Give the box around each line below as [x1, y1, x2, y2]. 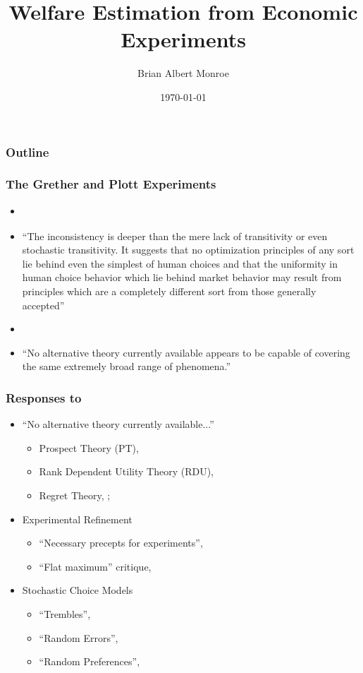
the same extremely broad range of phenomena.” [22, 359, 231, 374]
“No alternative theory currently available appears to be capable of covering [22, 345, 350, 359]
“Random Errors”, [39, 630, 118, 645]
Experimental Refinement [22, 511, 133, 526]
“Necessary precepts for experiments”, [39, 535, 203, 550]
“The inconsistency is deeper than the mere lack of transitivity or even [22, 228, 328, 243]
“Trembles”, [39, 606, 91, 621]
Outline [6, 143, 49, 160]
